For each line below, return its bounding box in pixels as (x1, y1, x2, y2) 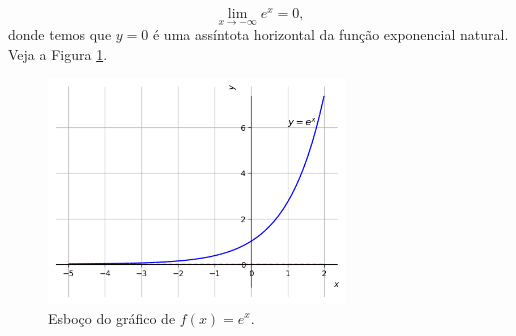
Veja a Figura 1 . (8, 43, 108, 64)
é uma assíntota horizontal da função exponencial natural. (152, 24, 509, 45)
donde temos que (8, 24, 112, 45)
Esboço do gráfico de (48, 307, 176, 328)
